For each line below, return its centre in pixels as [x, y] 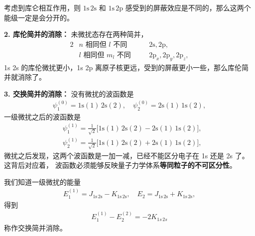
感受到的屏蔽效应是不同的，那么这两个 [188, 7]
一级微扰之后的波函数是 [42, 116]
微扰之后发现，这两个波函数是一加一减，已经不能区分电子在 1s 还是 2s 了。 [127, 155]
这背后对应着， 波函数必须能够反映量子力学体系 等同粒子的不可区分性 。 [120, 165]
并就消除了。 [25, 77]
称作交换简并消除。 [35, 227]
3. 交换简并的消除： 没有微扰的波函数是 [69, 93]
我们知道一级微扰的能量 [42, 181]
